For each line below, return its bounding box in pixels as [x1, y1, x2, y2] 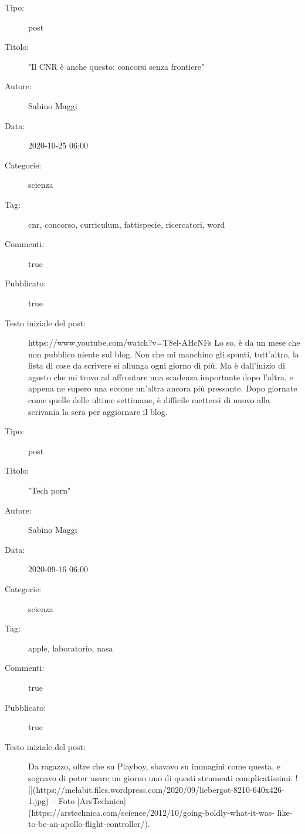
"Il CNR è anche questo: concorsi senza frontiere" [28, 60, 205, 72]
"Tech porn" [28, 484, 71, 497]
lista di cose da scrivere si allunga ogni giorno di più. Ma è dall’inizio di [28, 359, 285, 372]
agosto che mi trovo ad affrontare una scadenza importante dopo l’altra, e [28, 370, 293, 383]
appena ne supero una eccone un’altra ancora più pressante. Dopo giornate [28, 382, 297, 394]
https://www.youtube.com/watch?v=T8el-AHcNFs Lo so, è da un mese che [28, 336, 300, 349]
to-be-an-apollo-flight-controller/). [28, 818, 150, 830]
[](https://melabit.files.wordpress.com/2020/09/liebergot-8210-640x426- [28, 783, 284, 795]
